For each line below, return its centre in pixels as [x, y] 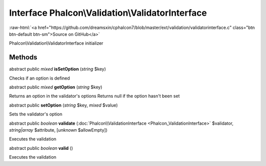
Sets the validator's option [36, 114]
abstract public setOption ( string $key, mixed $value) [64, 105]
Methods [23, 57]
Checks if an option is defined [39, 78]
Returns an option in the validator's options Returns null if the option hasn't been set [94, 96]
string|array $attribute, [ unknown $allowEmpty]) [58, 130]
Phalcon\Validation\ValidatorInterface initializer [56, 43]
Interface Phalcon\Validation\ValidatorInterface [108, 13]
